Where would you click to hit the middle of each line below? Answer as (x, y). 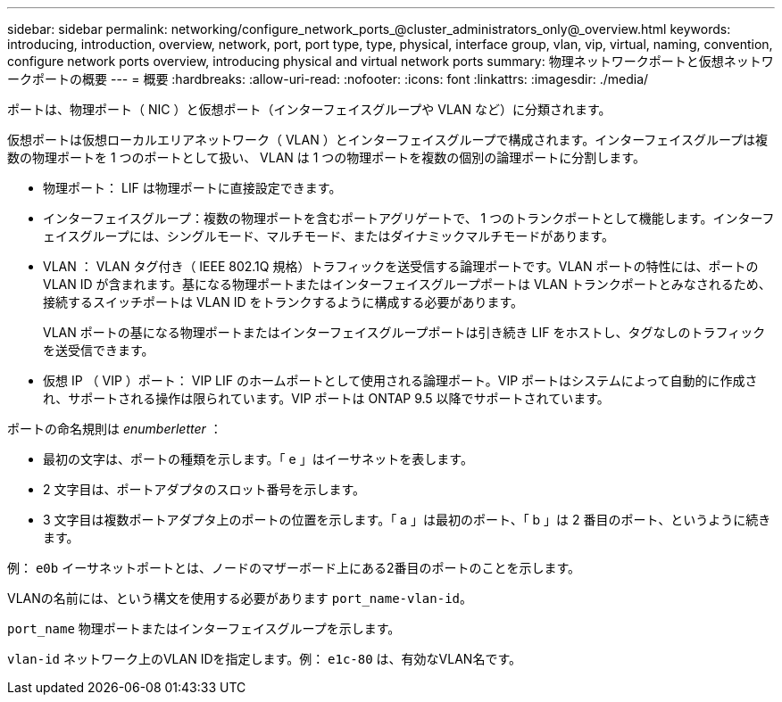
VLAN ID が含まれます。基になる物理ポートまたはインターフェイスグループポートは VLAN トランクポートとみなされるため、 (407, 284)
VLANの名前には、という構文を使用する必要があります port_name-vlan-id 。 (240, 598)
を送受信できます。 (99, 350)
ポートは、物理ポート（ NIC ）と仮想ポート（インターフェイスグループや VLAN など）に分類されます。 (309, 109)
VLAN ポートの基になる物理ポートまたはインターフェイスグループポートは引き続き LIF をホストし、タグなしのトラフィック (404, 332)
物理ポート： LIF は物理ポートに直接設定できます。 (192, 188)
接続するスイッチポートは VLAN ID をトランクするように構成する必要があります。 (283, 302)
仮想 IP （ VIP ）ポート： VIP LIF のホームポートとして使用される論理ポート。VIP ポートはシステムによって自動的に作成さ (400, 380)
